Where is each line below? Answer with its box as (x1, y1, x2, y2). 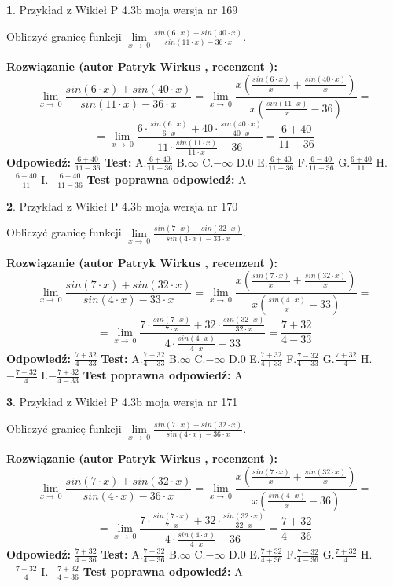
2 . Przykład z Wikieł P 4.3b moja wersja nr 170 (6, 197, 238, 214)
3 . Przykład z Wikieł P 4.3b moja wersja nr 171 (6, 394, 238, 410)
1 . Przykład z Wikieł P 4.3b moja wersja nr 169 (6, 2, 238, 17)
